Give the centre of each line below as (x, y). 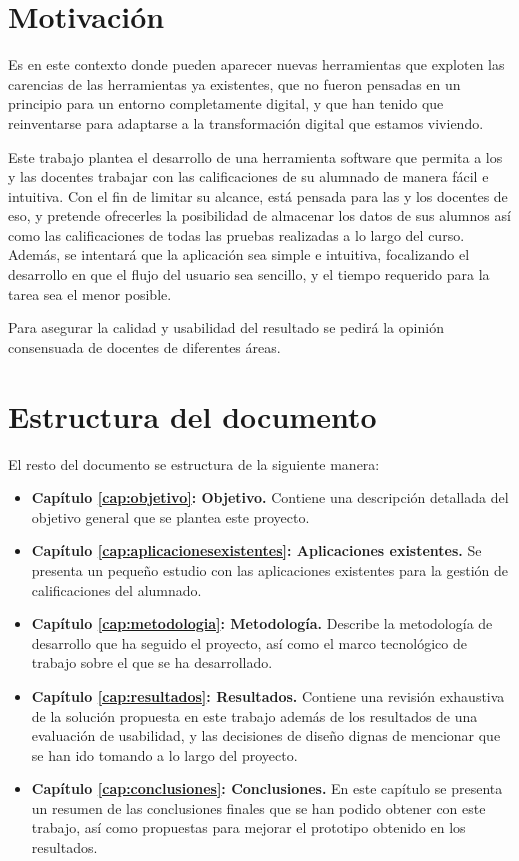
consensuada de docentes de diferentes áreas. (144, 346)
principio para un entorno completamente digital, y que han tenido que (226, 103)
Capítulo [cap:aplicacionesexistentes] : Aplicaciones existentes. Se (256, 550)
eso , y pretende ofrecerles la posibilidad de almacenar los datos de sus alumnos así (259, 215)
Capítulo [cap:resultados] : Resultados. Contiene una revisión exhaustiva (268, 695)
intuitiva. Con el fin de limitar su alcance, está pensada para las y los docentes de (258, 195)
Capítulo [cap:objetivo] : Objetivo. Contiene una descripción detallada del (270, 497)
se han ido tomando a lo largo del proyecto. (164, 754)
